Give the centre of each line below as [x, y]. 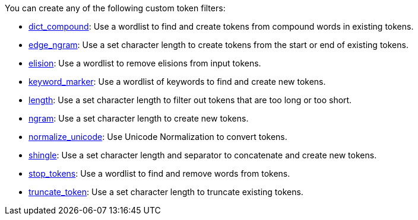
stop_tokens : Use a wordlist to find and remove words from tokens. [159, 173]
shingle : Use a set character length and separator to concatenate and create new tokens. [203, 155]
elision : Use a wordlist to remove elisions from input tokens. [145, 63]
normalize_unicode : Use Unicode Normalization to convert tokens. [158, 137]
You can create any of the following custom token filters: [115, 8]
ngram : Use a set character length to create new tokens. [139, 118]
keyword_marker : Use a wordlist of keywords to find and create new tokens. [177, 82]
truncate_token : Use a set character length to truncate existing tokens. [166, 192]
